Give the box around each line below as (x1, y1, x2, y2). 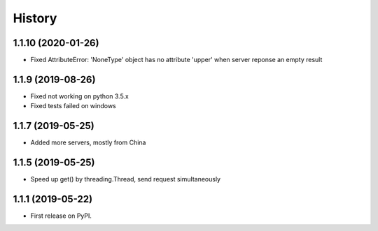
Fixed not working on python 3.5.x (30, 91, 129, 100)
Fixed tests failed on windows (30, 102, 116, 110)
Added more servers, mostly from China (30, 138, 146, 147)
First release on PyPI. (30, 211, 92, 220)
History (13, 10, 57, 26)
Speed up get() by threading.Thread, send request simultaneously (30, 175, 220, 184)
